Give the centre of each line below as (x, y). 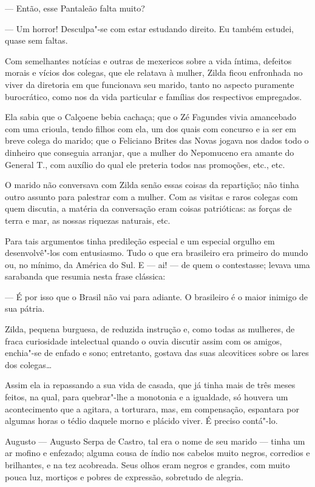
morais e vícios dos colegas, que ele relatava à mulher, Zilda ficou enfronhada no (154, 72)
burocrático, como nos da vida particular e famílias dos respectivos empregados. (154, 96)
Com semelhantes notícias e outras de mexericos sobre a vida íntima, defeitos (148, 60)
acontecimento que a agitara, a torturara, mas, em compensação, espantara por (152, 408)
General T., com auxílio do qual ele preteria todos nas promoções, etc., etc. (145, 164)
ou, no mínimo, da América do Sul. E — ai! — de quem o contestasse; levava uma (157, 264)
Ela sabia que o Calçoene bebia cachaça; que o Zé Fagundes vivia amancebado (151, 117)
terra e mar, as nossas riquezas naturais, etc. (88, 220)
